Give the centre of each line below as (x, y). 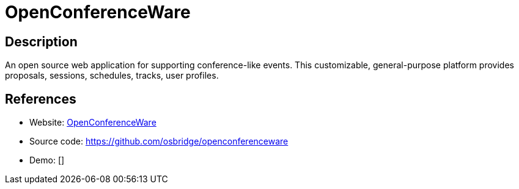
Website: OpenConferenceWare (93, 123)
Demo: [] (47, 160)
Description (41, 41)
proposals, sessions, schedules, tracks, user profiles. (112, 76)
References (41, 99)
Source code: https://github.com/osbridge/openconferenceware (159, 141)
